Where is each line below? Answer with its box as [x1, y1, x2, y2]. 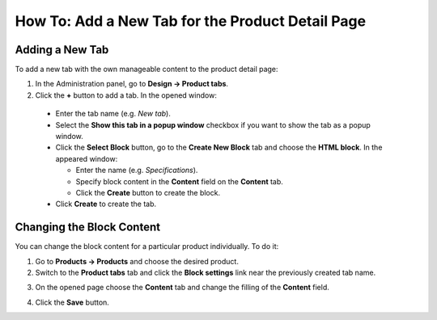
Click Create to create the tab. [55, 199, 157, 209]
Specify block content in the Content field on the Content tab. [75, 176, 283, 186]
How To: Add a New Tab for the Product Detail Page [15, 12, 367, 30]
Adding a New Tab [15, 43, 109, 57]
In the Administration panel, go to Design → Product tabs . [35, 79, 229, 89]
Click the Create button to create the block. [75, 187, 221, 197]
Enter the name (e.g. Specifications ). [75, 166, 198, 175]
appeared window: [55, 154, 118, 163]
